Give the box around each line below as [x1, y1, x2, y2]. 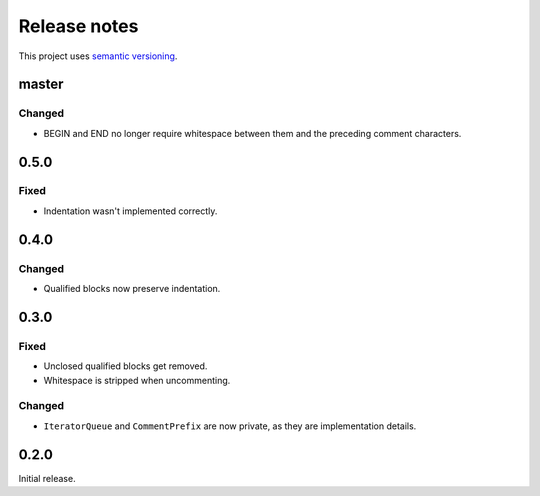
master [18, 76, 64, 93]
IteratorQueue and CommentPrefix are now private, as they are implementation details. [43, 420, 417, 432]
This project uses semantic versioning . [18, 50, 178, 62]
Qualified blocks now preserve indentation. [43, 283, 221, 295]
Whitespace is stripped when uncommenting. [43, 374, 231, 386]
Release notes [18, 15, 139, 37]
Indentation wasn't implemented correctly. [43, 205, 218, 217]
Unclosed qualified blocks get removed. [43, 360, 208, 372]
